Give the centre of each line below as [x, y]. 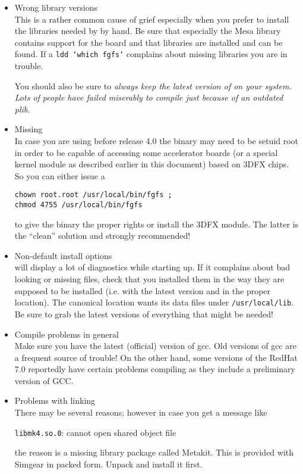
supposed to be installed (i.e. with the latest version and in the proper [143, 290]
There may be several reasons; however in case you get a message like [141, 412]
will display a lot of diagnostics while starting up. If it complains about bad [152, 267]
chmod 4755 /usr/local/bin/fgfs [78, 205]
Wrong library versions [56, 7]
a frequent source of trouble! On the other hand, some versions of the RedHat [156, 357]
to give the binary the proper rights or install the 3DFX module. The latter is [157, 224]
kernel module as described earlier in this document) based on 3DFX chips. [152, 164]
